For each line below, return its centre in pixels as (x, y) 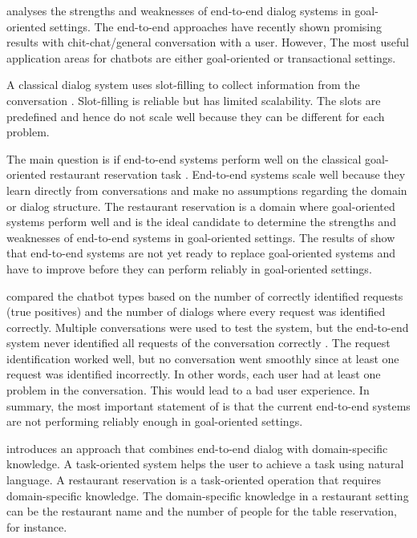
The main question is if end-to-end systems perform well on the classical (184, 158)
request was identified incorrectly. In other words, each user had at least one (194, 374)
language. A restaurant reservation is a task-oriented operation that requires (194, 480)
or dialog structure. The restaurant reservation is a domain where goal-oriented (201, 206)
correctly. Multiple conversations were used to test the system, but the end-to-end (208, 327)
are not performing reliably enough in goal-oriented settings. (155, 421)
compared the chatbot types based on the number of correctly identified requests (205, 295)
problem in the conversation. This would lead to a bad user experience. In (188, 390)
